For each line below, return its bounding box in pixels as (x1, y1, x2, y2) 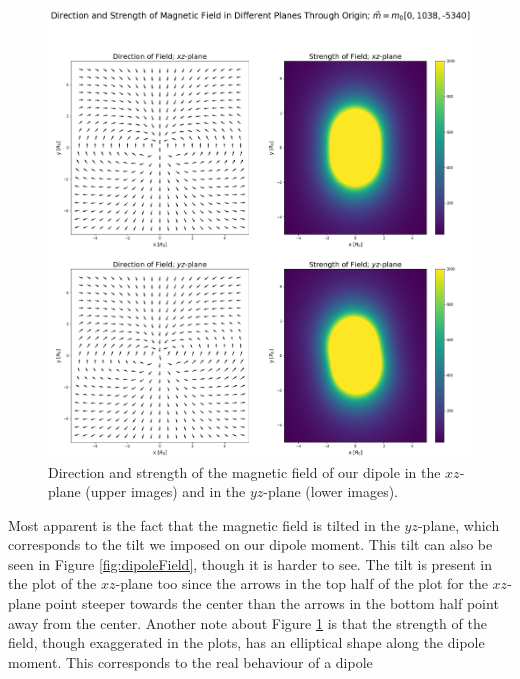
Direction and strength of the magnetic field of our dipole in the (48, 461, 441, 482)
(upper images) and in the (85, 481, 246, 502)
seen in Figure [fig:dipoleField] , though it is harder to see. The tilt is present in (8, 553, 492, 574)
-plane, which (417, 514, 500, 535)
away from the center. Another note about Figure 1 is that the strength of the (8, 612, 487, 633)
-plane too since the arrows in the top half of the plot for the (115, 573, 488, 594)
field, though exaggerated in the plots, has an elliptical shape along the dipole (8, 632, 485, 653)
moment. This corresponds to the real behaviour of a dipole (8, 651, 373, 672)
